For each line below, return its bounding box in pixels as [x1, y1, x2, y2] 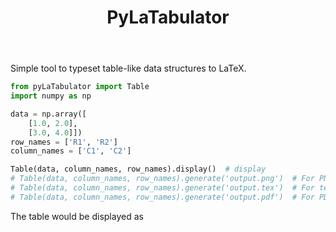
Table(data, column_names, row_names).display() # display [10, 164, 267, 175]
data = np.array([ [10, 109, 87, 119]
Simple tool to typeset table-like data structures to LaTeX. [10, 62, 247, 75]
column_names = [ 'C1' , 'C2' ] [10, 146, 132, 156]
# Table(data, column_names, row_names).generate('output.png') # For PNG [10, 174, 333, 184]
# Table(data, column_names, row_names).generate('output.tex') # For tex [10, 183, 333, 193]
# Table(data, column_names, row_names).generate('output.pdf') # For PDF [10, 192, 333, 202]
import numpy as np [10, 91, 92, 101]
